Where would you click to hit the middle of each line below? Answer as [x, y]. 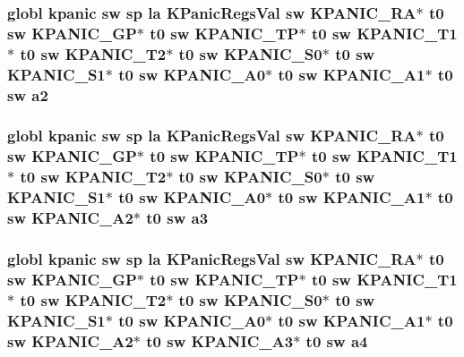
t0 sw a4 [337, 340]
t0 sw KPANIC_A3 [220, 340]
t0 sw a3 [177, 218]
